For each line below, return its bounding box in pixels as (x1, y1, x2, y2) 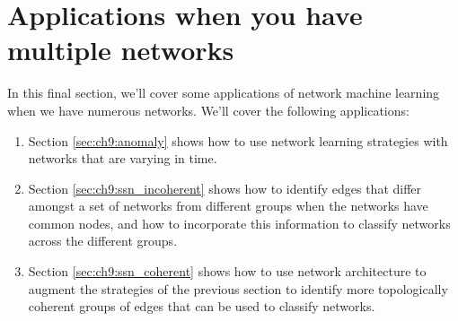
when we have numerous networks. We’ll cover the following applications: (7, 100, 410, 119)
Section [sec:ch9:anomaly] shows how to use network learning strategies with (28, 131, 448, 150)
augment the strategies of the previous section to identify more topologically (28, 279, 448, 298)
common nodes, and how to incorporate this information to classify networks (28, 213, 451, 232)
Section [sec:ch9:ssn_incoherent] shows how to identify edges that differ (28, 178, 422, 197)
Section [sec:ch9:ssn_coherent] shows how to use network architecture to (28, 262, 427, 281)
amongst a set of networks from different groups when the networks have (28, 196, 428, 215)
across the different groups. (28, 231, 178, 250)
